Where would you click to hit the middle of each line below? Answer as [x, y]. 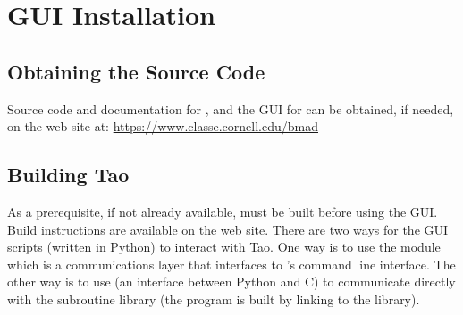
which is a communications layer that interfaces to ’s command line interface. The [231, 264]
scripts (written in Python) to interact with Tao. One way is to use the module [224, 247]
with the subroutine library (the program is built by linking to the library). [214, 298]
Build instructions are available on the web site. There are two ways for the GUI [228, 229]
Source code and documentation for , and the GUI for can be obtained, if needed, [231, 108]
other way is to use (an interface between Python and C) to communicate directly [231, 282]
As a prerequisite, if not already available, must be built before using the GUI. [223, 211]
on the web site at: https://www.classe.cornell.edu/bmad [163, 126]
